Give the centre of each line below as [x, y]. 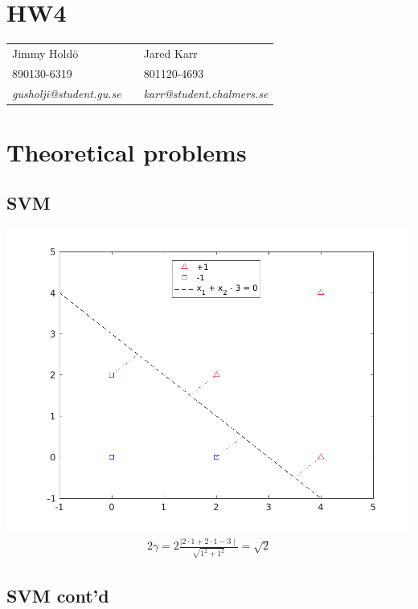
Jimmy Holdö [45, 53]
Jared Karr [170, 53]
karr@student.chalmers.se [206, 93]
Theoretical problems [127, 151]
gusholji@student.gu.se [67, 93]
